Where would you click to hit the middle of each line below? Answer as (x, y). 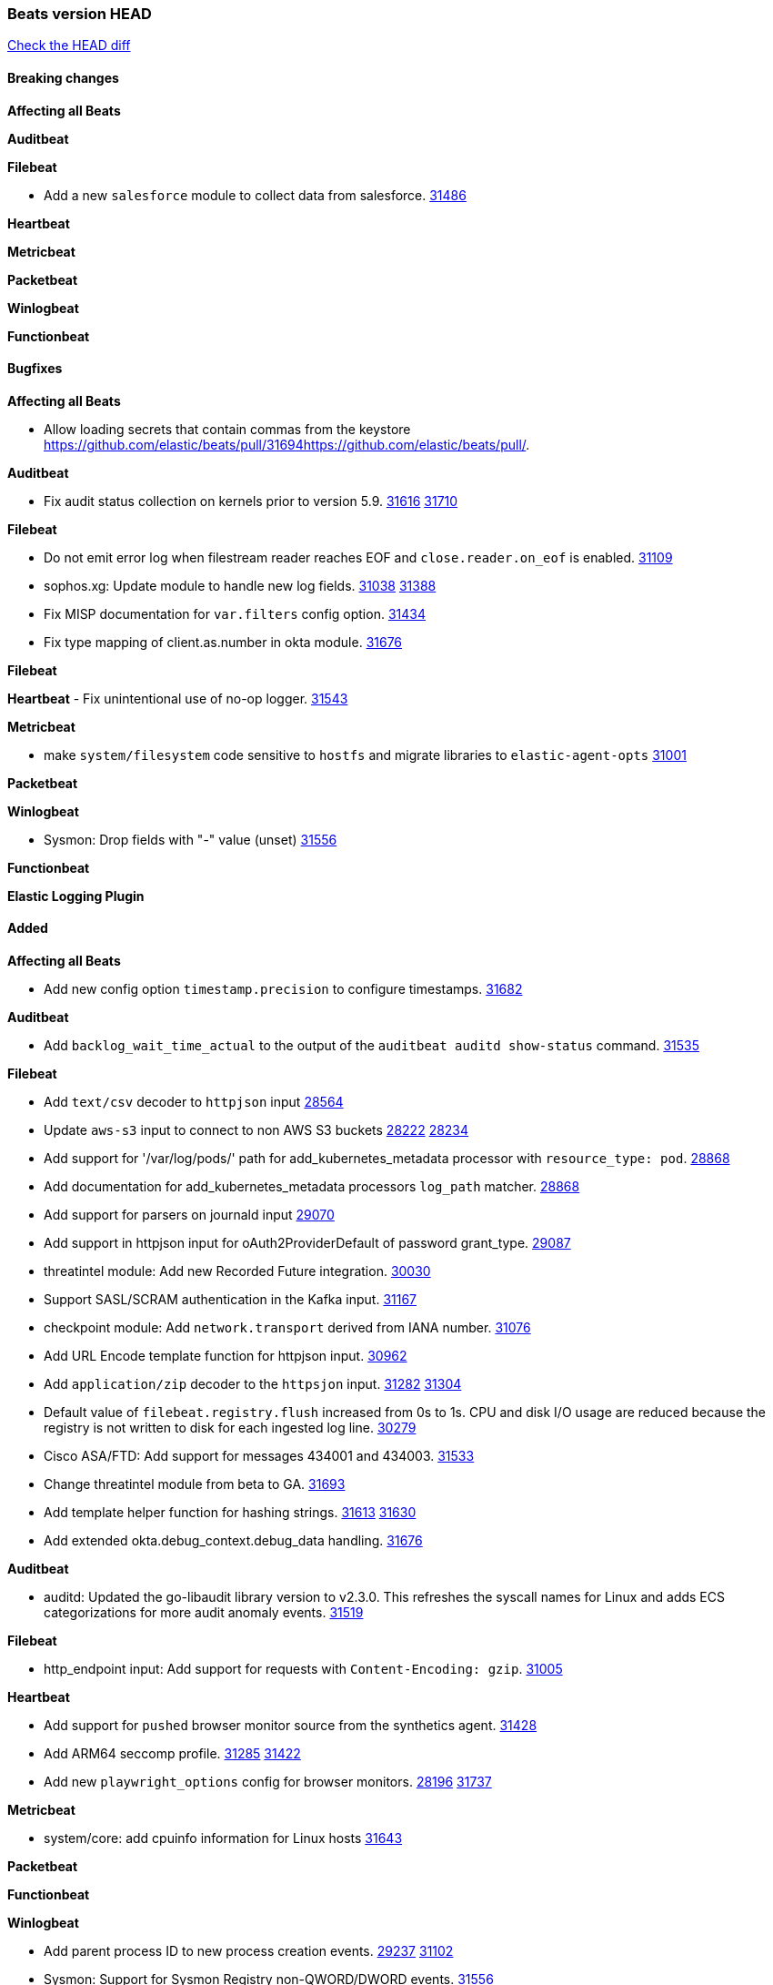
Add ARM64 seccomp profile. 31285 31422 (172, 1754)
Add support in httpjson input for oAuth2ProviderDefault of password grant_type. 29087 (307, 1243)
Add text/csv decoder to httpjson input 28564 (194, 1102)
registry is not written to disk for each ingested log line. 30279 (230, 1428)
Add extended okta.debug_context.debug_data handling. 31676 (233, 1541)
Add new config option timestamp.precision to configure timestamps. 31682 (283, 989)
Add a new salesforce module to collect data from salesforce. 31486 (255, 195)
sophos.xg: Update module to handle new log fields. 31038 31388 (240, 585)
